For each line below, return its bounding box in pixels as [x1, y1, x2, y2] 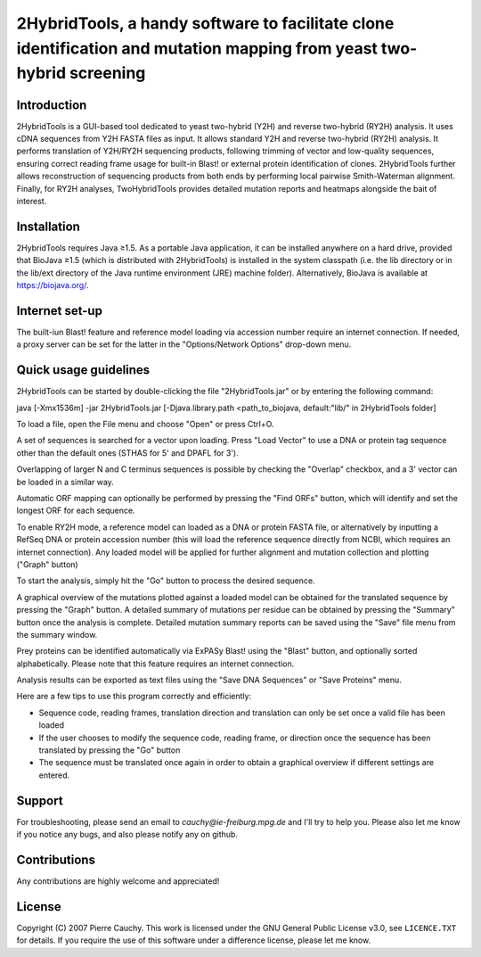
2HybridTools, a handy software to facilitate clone [16, 13, 395, 33]
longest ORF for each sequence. [16, 505, 135, 516]
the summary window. [16, 629, 98, 639]
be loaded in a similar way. [16, 476, 115, 487]
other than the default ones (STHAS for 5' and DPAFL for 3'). [16, 447, 240, 458]
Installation [16, 219, 80, 234]
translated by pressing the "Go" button [38, 745, 181, 755]
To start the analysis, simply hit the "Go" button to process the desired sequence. [16, 575, 315, 586]
